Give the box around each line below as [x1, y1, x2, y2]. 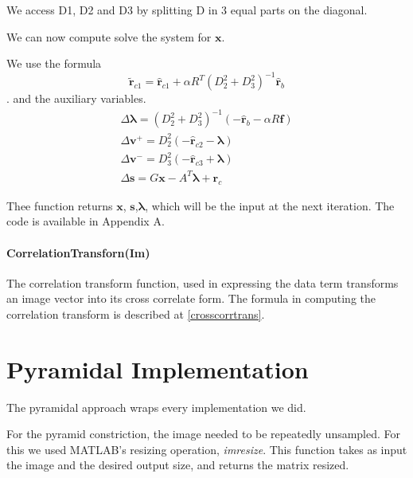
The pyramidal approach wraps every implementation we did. [6, 398, 306, 415]
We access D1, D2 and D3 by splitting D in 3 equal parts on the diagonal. [6, 2, 368, 18]
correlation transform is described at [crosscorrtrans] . [6, 305, 265, 322]
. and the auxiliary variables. [6, 90, 146, 107]
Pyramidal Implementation [6, 352, 309, 385]
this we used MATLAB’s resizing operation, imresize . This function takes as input [6, 441, 407, 457]
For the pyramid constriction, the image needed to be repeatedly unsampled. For [6, 425, 401, 442]
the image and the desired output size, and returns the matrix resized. [6, 456, 349, 473]
